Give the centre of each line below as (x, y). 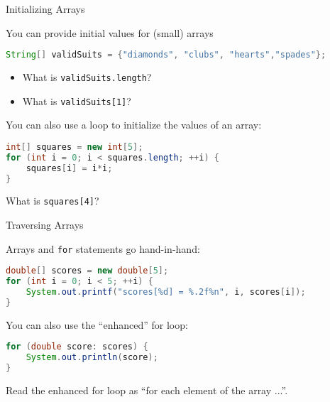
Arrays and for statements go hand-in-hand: (103, 248)
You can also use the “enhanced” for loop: (97, 324)
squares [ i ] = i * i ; (69, 168)
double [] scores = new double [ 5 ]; (87, 271)
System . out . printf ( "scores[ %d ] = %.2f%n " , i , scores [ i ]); (166, 292)
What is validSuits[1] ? (77, 101)
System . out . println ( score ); (92, 358)
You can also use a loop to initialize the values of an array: (134, 125)
